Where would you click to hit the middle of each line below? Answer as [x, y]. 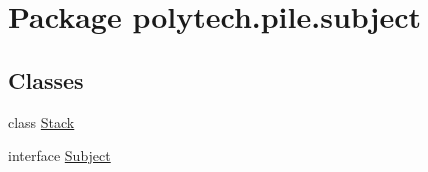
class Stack [41, 121]
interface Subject [59, 155]
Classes [46, 79]
